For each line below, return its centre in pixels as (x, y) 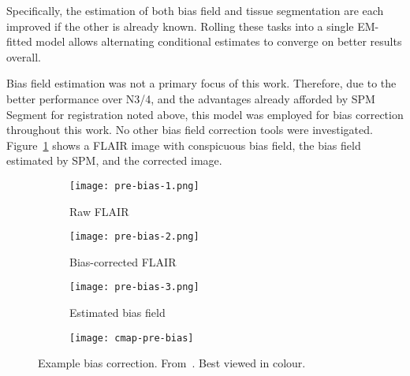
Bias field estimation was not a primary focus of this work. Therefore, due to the (201, 83)
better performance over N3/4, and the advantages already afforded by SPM (191, 98)
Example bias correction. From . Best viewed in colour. (172, 363)
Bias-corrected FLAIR (123, 261)
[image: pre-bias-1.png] (134, 186)
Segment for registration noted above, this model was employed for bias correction (205, 114)
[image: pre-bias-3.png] (134, 287)
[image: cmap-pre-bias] (132, 338)
